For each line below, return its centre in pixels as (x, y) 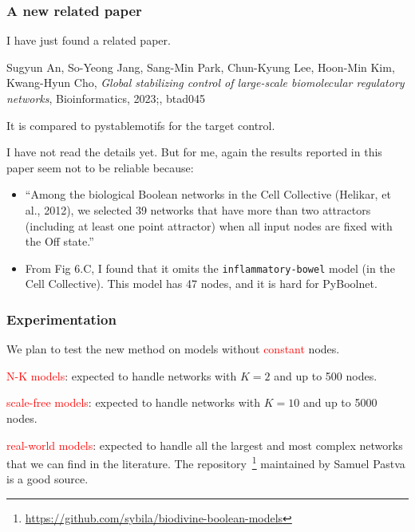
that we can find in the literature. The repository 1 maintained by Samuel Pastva (206, 462)
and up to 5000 (340, 402)
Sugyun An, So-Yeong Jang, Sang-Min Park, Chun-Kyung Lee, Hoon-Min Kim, (201, 67)
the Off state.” (59, 241)
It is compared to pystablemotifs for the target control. (141, 125)
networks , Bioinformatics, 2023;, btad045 (106, 98)
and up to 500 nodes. (326, 375)
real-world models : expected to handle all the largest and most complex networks (205, 445)
